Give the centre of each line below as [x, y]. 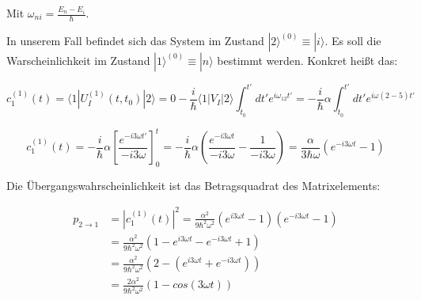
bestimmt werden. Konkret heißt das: [307, 60]
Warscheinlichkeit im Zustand [78, 60]
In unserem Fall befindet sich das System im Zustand [135, 40]
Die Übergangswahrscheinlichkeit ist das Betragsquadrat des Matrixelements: [193, 185]
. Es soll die [353, 40]
